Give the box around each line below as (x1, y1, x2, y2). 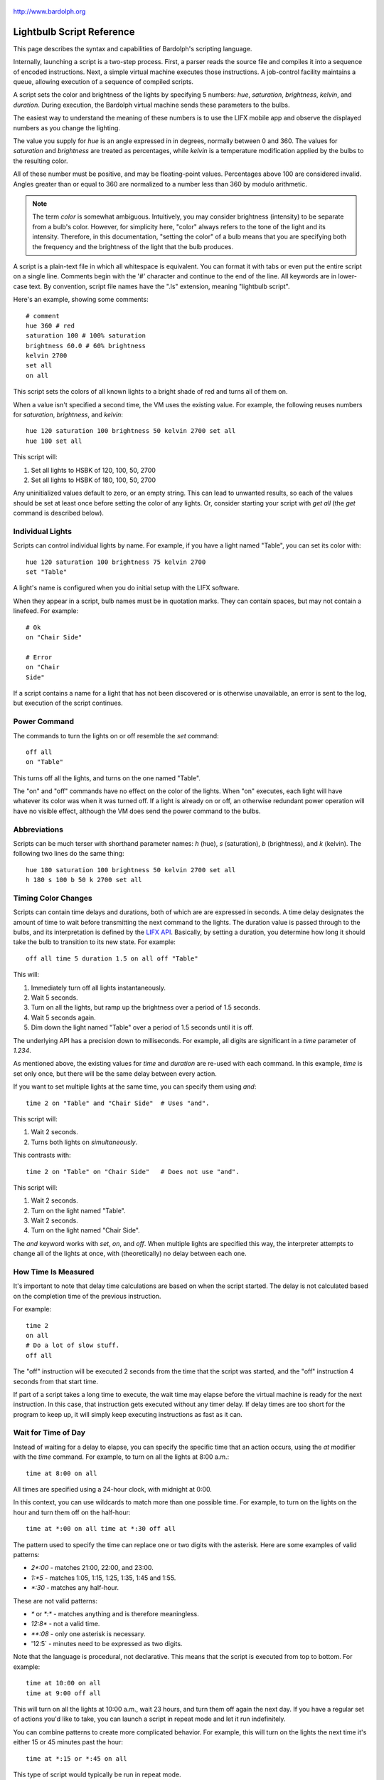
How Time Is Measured (13, 1267, 95, 1277)
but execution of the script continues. (13, 698, 124, 708)
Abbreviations (13, 824, 64, 834)
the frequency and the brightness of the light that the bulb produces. (32, 242, 234, 251)
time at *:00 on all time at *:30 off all (26, 1524, 176, 1533)
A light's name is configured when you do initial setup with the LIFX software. (13, 584, 240, 592)
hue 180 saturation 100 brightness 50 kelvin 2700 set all (26, 866, 236, 874)
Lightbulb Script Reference (13, 26, 135, 38)
